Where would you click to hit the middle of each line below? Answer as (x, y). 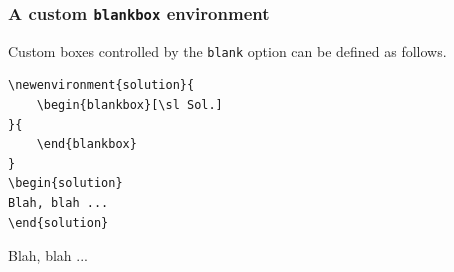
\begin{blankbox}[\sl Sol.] (129, 105)
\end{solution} (58, 222)
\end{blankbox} (86, 144)
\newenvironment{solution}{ (101, 85)
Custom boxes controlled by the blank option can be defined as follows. (227, 50)
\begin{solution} (65, 183)
